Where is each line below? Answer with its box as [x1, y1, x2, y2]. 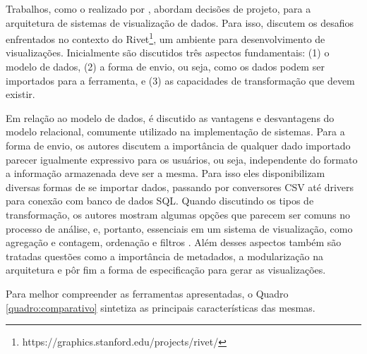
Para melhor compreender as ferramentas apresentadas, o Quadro [6, 286, 289, 300]
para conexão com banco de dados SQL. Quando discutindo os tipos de [6, 193, 314, 208]
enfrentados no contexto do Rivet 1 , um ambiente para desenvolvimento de [6, 30, 325, 46]
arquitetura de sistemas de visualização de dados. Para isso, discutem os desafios [6, 15, 354, 30]
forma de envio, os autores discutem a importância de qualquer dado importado [6, 138, 351, 152]
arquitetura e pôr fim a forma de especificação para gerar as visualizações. [6, 262, 326, 277]
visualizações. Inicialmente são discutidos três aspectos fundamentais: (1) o [6, 45, 330, 60]
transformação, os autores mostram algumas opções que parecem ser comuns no [6, 207, 351, 221]
